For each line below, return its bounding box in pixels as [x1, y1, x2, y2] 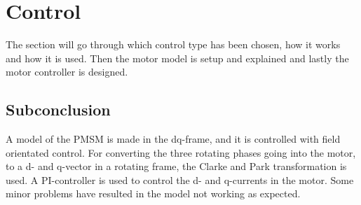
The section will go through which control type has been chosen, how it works [6, 37, 341, 52]
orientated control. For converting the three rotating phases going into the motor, [6, 145, 356, 160]
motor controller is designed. [6, 64, 128, 79]
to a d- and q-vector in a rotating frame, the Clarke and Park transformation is [6, 159, 347, 174]
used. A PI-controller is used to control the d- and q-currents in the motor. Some [6, 172, 354, 187]
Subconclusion [6, 99, 111, 120]
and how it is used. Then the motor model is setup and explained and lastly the [6, 50, 349, 65]
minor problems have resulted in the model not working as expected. [6, 186, 301, 201]
